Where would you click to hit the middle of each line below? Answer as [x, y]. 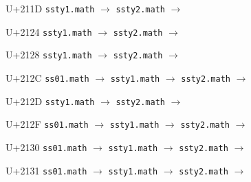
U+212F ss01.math [47, 124]
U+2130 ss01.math [46, 147]
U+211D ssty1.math [50, 8]
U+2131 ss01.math [46, 170]
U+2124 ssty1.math [49, 31]
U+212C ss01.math [47, 77]
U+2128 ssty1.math [49, 55]
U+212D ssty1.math [50, 101]
